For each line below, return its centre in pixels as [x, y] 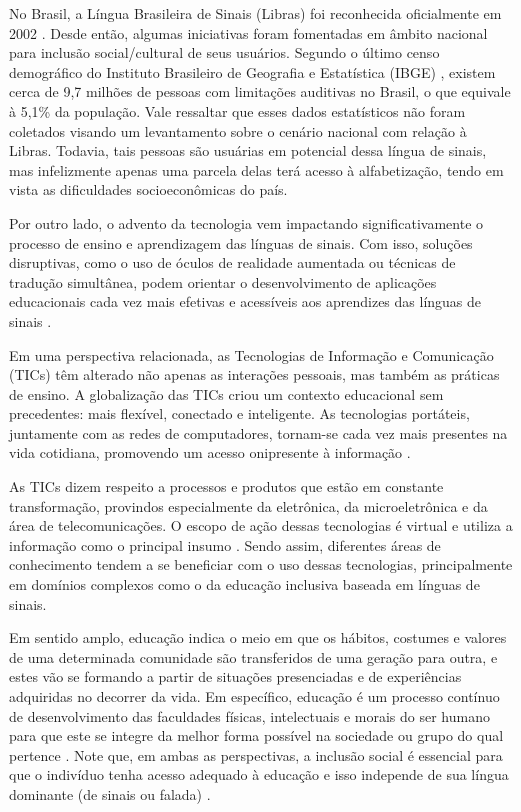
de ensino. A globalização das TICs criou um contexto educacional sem [226, 393]
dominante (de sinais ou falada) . [110, 793]
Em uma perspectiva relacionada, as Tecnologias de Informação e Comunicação [251, 354]
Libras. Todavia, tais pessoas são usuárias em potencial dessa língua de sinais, [248, 150]
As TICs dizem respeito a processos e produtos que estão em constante [226, 486]
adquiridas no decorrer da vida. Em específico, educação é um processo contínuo [254, 696]
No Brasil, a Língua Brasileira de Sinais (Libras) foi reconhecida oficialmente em [255, 13]
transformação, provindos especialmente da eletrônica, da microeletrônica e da [248, 505]
